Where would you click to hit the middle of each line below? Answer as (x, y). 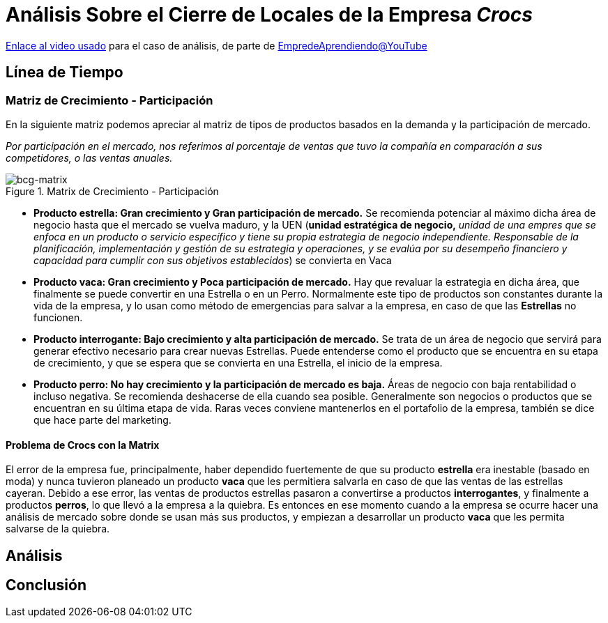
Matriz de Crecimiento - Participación (109, 100)
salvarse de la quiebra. (58, 529)
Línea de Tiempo (64, 72)
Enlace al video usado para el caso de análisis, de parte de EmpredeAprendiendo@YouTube (216, 45)
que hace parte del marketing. (102, 420)
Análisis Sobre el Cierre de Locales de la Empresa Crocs (269, 15)
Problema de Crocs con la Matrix (83, 445)
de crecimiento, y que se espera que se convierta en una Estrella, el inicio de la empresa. (238, 362)
